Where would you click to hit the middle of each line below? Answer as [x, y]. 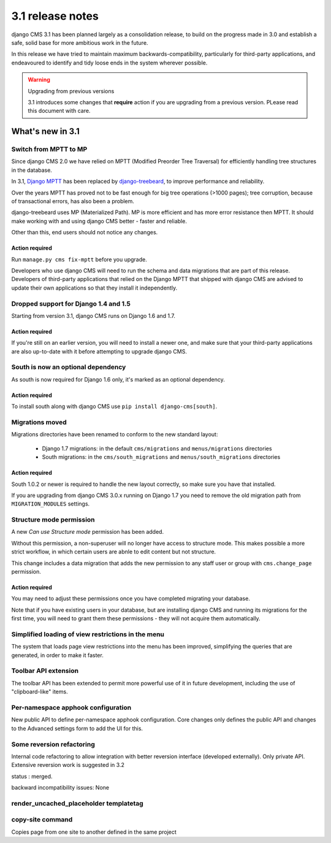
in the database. [32, 170]
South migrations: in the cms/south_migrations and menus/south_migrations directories [161, 457]
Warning [39, 80]
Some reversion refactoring [53, 744]
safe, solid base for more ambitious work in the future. [80, 42]
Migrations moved [39, 422]
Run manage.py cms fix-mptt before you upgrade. [79, 259]
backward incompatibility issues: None [60, 788]
